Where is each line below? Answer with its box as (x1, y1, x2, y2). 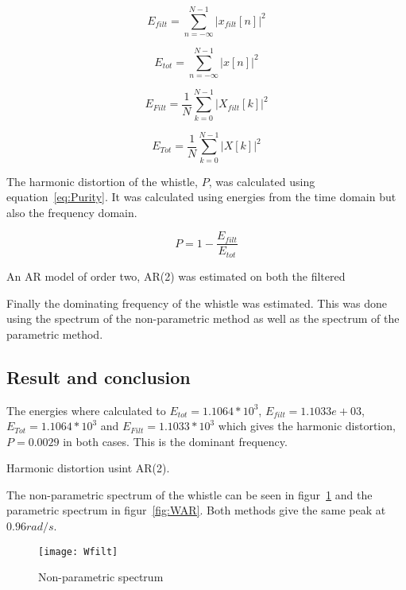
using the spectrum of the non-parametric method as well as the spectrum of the (6, 310, 400, 327)
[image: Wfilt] (38, 545, 118, 557)
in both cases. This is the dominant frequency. (63, 433, 288, 449)
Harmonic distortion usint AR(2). (6, 460, 170, 476)
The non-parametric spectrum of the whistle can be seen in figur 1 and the (6, 486, 373, 503)
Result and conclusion (6, 364, 191, 389)
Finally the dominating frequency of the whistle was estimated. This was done (6, 294, 387, 311)
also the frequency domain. (6, 204, 137, 220)
